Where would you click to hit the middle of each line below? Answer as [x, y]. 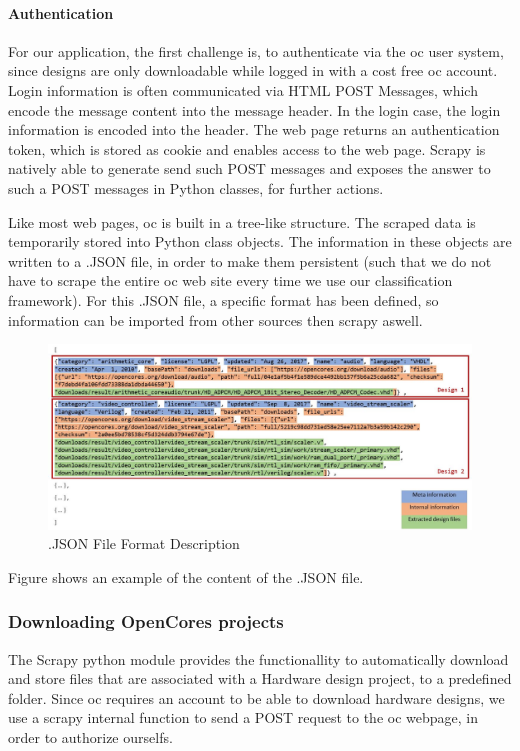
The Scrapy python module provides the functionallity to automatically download [258, 658]
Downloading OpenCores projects [146, 621]
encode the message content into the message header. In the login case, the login [254, 109]
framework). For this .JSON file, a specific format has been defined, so [223, 299]
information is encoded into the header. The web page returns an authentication [254, 129]
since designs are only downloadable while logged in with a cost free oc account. [253, 70]
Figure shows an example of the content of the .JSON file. [186, 576]
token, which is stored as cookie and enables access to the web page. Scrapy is [247, 148]
